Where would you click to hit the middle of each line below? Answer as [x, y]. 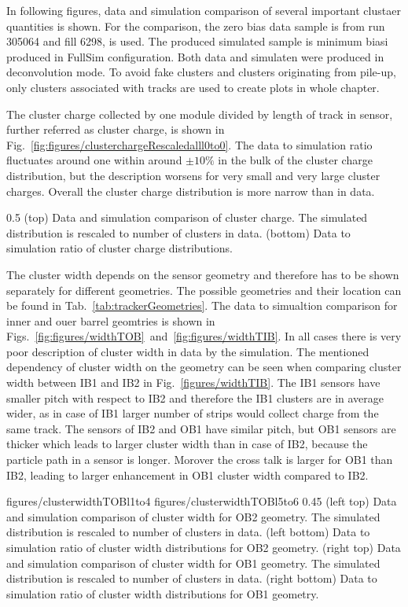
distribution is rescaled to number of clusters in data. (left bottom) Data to [188, 532]
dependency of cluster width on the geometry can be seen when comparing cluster [204, 367]
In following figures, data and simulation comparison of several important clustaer [204, 10]
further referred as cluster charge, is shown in [116, 129]
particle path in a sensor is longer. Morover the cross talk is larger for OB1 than [200, 460]
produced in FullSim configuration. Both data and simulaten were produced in [195, 56]
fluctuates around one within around [94, 160]
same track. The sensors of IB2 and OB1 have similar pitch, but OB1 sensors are [201, 428]
